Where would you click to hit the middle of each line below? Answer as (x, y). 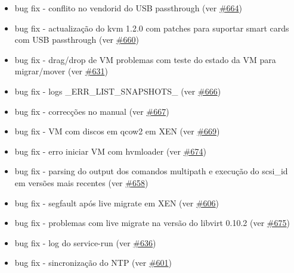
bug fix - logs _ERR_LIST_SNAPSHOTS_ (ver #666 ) (118, 91)
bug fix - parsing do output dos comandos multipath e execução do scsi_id (151, 171)
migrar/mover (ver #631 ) (61, 71)
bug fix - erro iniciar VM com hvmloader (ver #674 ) (110, 151)
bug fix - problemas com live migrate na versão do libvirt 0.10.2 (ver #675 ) (152, 223)
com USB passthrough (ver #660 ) (77, 40)
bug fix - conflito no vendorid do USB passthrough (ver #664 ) (129, 8)
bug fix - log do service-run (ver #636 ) (85, 242)
